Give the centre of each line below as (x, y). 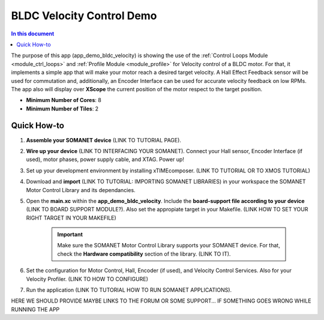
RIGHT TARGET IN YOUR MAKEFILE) (71, 218)
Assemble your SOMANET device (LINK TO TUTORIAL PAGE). (103, 140)
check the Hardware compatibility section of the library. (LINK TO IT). (144, 254)
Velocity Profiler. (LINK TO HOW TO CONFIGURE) (87, 279)
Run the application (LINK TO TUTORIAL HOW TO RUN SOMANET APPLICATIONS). (129, 290)
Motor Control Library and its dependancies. (81, 190)
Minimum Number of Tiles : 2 (62, 109)
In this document (33, 34)
